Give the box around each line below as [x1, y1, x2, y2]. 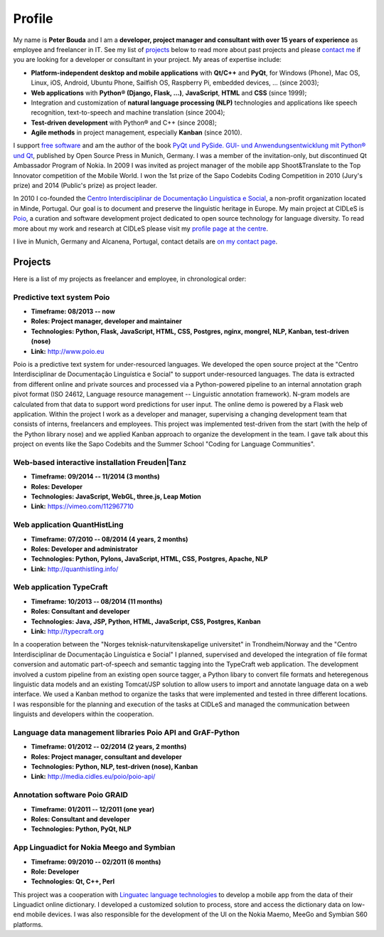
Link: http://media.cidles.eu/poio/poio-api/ [31, 773, 156, 781]
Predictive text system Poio [13, 292, 110, 302]
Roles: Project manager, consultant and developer [31, 752, 182, 761]
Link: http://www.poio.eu [31, 347, 105, 355]
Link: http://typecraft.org [31, 627, 105, 636]
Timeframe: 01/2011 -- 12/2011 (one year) [31, 805, 155, 813]
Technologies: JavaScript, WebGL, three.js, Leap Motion [31, 492, 202, 501]
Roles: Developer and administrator [31, 545, 138, 553]
